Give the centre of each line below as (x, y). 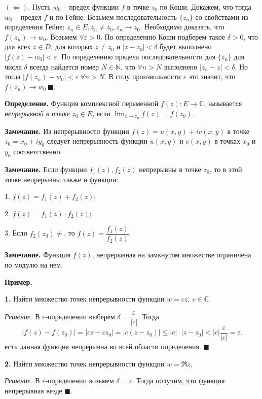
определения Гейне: (35, 27)
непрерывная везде (33, 390)
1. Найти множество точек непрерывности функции (85, 299)
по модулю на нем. (34, 265)
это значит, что (212, 76)
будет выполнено (186, 46)
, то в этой (226, 169)
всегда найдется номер (64, 66)
